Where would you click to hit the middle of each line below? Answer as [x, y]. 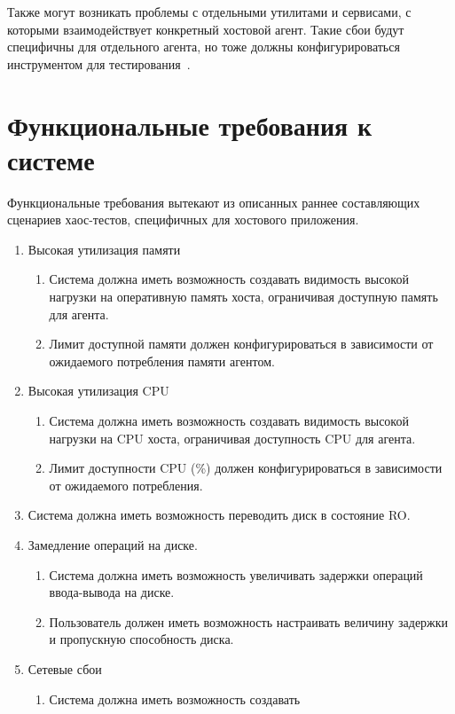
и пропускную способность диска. [141, 639]
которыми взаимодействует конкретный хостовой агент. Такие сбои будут [206, 29]
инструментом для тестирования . [99, 63]
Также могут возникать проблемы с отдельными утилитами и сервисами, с [209, 12]
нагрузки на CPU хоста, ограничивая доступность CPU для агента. [232, 438]
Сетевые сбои [65, 668]
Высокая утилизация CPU [98, 391]
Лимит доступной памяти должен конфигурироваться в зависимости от [241, 344]
